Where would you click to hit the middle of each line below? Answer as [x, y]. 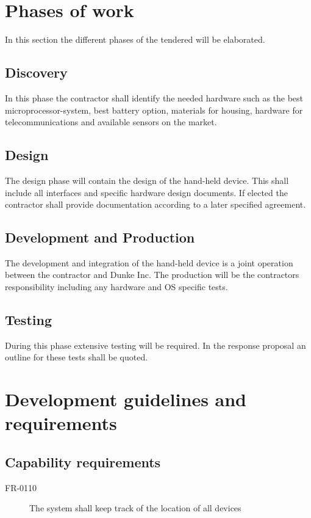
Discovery [36, 72]
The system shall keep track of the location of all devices [135, 508]
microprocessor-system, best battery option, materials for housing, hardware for [154, 110]
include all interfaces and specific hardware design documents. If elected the [146, 192]
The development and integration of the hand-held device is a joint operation [149, 262]
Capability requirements [83, 462]
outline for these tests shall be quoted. [77, 357]
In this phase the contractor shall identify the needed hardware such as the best [154, 97]
